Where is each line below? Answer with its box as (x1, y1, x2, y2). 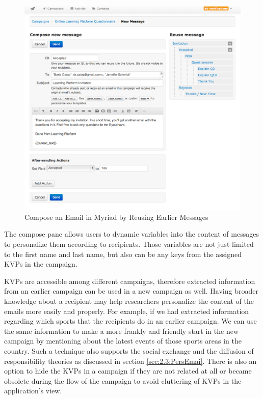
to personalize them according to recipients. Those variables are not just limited (4, 239, 254, 249)
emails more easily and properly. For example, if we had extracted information (4, 305, 249, 316)
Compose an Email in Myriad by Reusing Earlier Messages (24, 211, 208, 222)
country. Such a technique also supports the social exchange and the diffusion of (4, 346, 254, 356)
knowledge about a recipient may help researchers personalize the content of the (4, 296, 254, 306)
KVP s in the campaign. (4, 259, 77, 269)
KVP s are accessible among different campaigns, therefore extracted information (4, 275, 255, 286)
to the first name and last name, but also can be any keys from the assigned (4, 248, 242, 259)
